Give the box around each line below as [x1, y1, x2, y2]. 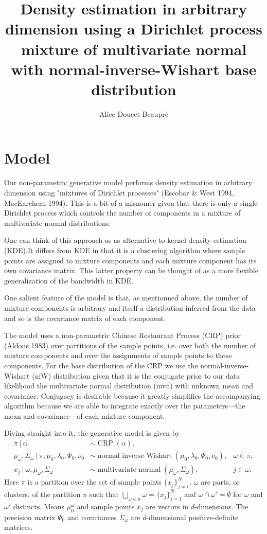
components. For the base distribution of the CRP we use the [4, 360, 198, 370]
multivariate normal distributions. [4, 217, 111, 228]
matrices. [4, 522, 33, 532]
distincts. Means [13, 501, 65, 511]
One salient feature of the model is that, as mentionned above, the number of [4, 292, 248, 303]
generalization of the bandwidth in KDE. [4, 275, 133, 286]
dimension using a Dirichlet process [5, 18, 262, 39]
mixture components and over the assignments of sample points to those [4, 350, 232, 361]
